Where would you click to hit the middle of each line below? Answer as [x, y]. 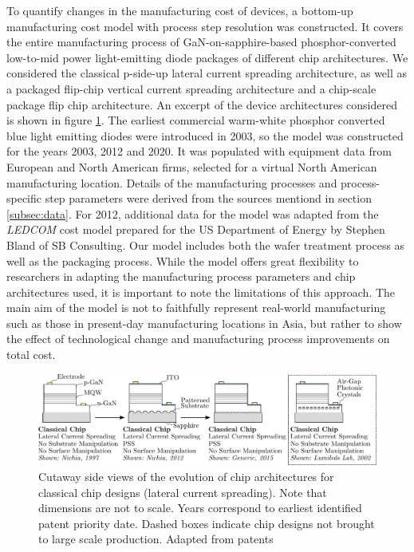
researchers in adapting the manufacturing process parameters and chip [181, 276]
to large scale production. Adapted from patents [156, 539]
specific [24, 198]
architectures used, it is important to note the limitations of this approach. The [201, 292]
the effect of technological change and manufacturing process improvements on [198, 339]
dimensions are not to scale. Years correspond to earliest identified [200, 508]
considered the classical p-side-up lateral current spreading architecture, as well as [207, 73]
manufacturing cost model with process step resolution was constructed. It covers [205, 26]
